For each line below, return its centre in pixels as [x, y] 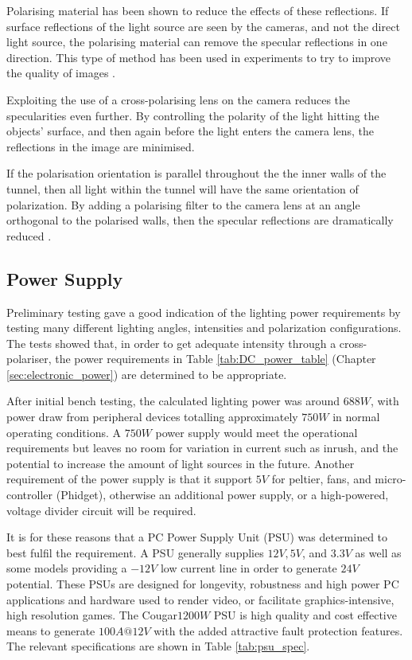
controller [30, 495]
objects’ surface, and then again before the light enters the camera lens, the [190, 131]
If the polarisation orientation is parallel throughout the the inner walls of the [196, 173]
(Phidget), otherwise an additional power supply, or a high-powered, [222, 495]
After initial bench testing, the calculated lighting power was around [173, 401]
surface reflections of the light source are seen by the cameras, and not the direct [203, 26]
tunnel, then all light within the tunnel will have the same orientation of [183, 188]
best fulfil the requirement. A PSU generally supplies [135, 552]
